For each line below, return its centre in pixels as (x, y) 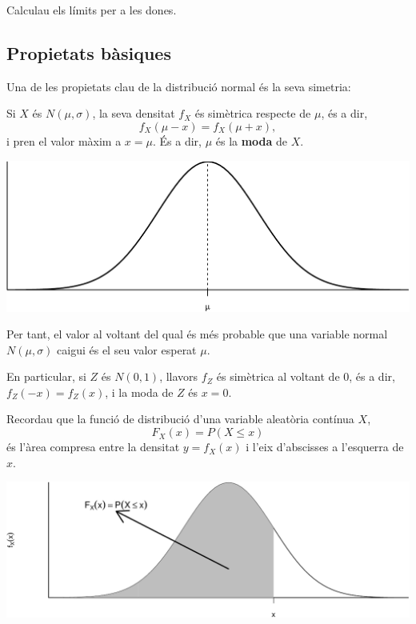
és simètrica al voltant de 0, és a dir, (306, 376)
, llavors (179, 376)
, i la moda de (139, 392)
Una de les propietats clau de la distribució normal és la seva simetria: (179, 86)
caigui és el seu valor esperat (127, 349)
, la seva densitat (134, 113)
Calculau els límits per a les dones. (92, 10)
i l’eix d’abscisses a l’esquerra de (325, 447)
